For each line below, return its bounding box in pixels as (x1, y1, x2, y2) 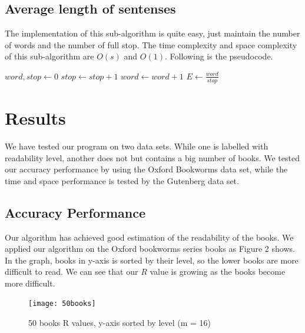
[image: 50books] (28, 299, 96, 308)
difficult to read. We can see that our (5, 265, 138, 278)
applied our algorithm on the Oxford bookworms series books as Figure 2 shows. (5, 242, 295, 255)
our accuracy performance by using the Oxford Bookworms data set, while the (5, 163, 288, 175)
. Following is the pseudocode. (164, 50, 273, 62)
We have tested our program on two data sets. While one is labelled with (5, 139, 268, 152)
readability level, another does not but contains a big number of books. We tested (5, 151, 300, 164)
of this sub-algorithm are (5, 50, 94, 62)
